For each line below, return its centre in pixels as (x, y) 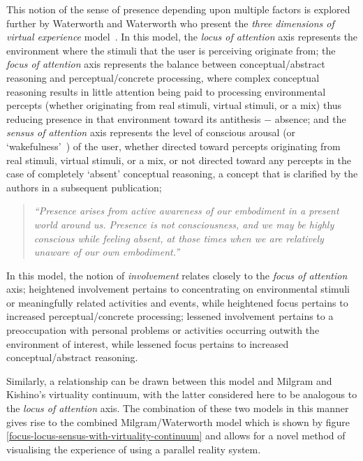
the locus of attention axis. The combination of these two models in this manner (178, 408)
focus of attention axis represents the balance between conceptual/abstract (166, 64)
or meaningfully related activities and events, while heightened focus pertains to (177, 302)
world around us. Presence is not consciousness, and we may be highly (184, 224)
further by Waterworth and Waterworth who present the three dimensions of (170, 23)
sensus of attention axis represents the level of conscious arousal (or (151, 132)
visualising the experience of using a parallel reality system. (134, 449)
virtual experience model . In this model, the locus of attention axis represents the (182, 37)
